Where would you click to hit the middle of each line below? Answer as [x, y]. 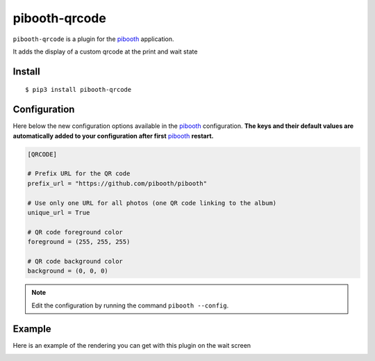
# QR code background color [75, 261]
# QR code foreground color [75, 232]
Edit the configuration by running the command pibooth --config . [130, 305]
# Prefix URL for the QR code [79, 174]
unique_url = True [59, 212]
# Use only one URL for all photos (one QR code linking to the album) [152, 203]
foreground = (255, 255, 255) [79, 242]
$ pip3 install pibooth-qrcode [78, 90]
